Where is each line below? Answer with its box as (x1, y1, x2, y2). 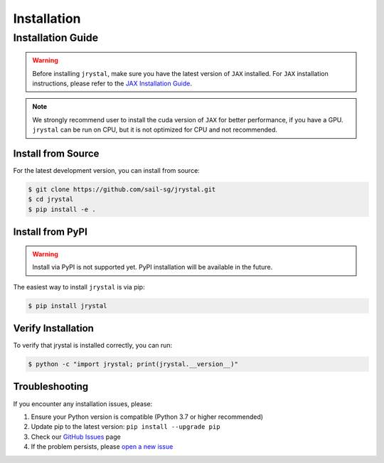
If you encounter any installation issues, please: (13, 399, 153, 408)
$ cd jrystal (28, 196, 74, 203)
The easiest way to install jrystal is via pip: (13, 282, 145, 291)
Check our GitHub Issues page (31, 432, 121, 441)
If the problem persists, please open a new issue (31, 442, 174, 451)
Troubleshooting (13, 380, 89, 393)
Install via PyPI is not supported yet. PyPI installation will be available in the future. (32, 263, 273, 272)
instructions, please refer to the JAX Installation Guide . (32, 79, 192, 87)
